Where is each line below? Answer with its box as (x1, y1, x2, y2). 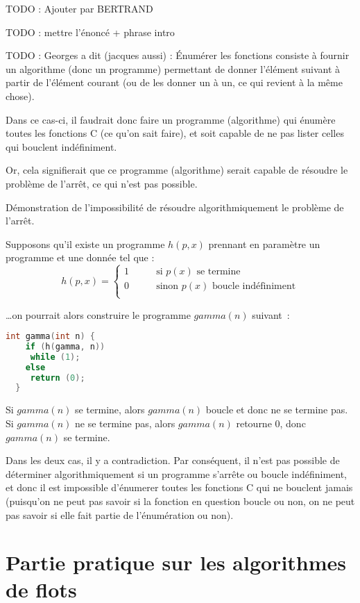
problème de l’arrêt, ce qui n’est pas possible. (6, 176, 198, 190)
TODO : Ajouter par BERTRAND (6, 1, 153, 15)
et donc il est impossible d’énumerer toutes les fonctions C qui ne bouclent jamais (6, 480, 353, 495)
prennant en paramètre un (208, 236, 320, 251)
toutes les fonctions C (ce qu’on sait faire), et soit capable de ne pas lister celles (6, 126, 344, 140)
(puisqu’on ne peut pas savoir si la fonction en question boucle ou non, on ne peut (6, 493, 355, 508)
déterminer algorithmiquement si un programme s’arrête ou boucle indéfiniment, (6, 466, 347, 481)
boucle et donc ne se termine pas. (205, 402, 348, 417)
